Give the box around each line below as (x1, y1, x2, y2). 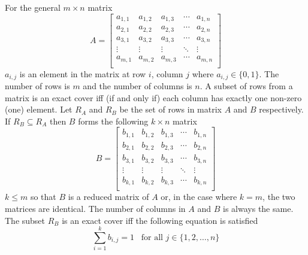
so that (30, 190, 56, 203)
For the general (5, 1, 61, 13)
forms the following (78, 114, 149, 127)
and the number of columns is (83, 80, 192, 92)
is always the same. (223, 202, 294, 215)
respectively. (259, 103, 304, 116)
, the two (262, 190, 295, 203)
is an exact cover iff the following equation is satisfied (62, 214, 258, 226)
